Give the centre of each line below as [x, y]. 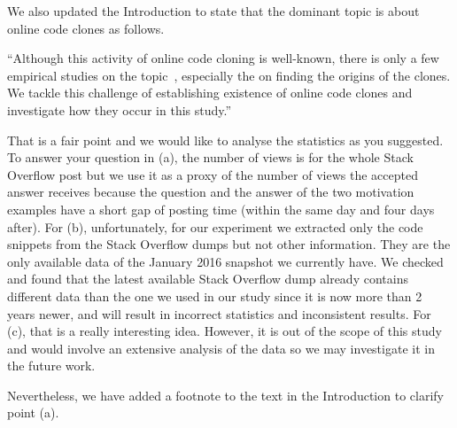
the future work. [51, 366]
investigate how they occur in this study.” [120, 109]
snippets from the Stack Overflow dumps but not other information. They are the [229, 244]
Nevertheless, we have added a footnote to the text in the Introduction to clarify [225, 395]
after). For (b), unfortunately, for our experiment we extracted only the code [215, 226]
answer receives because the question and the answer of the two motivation [211, 192]
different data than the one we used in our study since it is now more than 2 [215, 296]
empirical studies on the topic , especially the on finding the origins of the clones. [229, 75]
